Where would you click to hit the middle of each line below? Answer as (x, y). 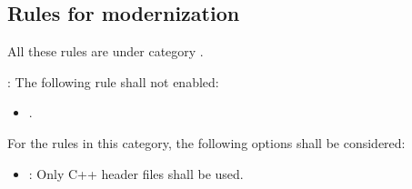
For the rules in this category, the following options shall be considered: (206, 142)
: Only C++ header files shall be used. (136, 173)
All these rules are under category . (106, 51)
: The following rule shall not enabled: (113, 81)
